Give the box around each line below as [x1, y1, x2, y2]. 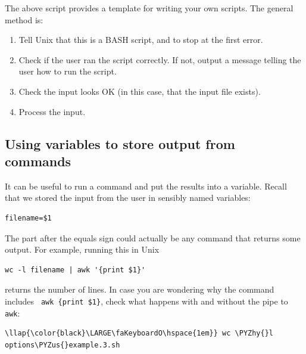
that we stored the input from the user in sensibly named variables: [5, 191, 251, 204]
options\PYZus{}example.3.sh [5, 340, 120, 349]
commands [5, 151, 71, 170]
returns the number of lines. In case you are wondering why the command [5, 283, 274, 296]
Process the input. [18, 105, 86, 117]
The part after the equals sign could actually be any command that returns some [5, 231, 301, 244]
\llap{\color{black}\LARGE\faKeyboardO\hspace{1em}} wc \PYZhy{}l [5, 329, 274, 338]
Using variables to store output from [5, 134, 235, 153]
